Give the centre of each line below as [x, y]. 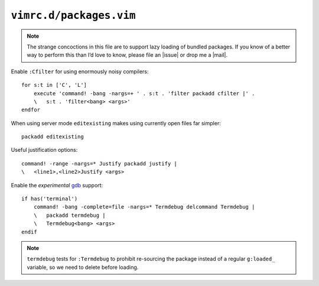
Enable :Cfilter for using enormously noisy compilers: [80, 71]
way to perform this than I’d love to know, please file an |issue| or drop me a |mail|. [127, 55]
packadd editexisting [53, 137]
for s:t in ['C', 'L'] [54, 85]
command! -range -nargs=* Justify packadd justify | [99, 163]
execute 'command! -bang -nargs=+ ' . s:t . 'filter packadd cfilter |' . [144, 93]
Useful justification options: [44, 150]
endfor [31, 110]
